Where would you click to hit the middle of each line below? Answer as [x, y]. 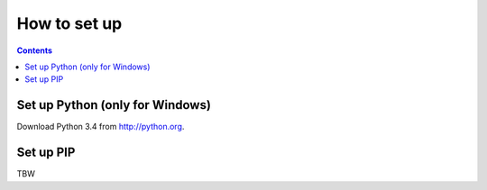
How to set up [69, 23]
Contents [35, 50]
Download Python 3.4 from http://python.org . [101, 127]
